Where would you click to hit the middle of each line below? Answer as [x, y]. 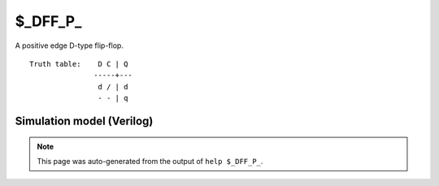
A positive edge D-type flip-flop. [69, 45]
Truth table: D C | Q [79, 64]
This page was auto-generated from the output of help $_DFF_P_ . [150, 161]
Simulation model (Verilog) [84, 121]
